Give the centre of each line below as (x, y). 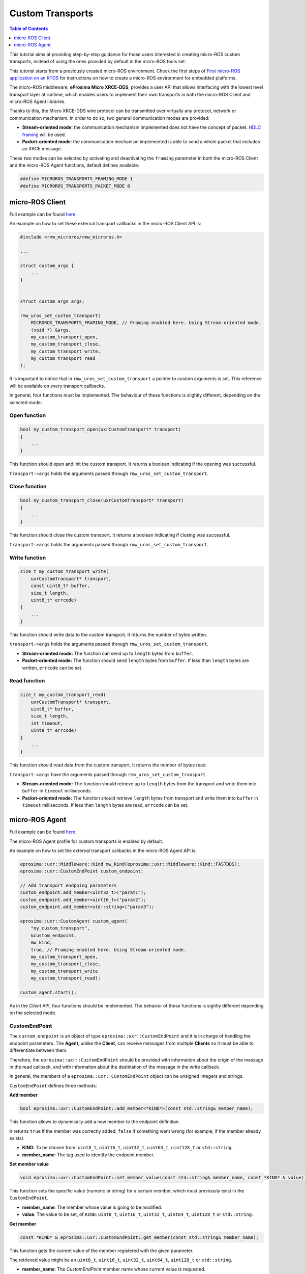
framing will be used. (44, 135)
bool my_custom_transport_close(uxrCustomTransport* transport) (102, 500)
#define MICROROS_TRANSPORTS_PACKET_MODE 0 (75, 186)
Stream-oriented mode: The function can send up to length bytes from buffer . (108, 653)
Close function (28, 487)
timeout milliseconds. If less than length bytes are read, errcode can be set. (105, 805)
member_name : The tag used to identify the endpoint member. (88, 1155)
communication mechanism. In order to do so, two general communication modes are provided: (110, 118)
